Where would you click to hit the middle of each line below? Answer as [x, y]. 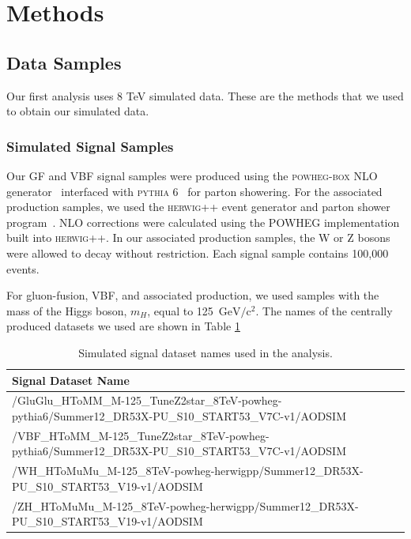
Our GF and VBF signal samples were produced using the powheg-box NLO [192, 175]
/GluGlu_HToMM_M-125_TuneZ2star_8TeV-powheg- [147, 400]
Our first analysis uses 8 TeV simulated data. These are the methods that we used [205, 95]
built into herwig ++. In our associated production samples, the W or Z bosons [198, 237]
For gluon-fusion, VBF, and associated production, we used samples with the [193, 295]
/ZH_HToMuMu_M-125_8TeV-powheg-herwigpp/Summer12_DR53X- [185, 505]
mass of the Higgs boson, [67, 310]
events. [23, 268]
